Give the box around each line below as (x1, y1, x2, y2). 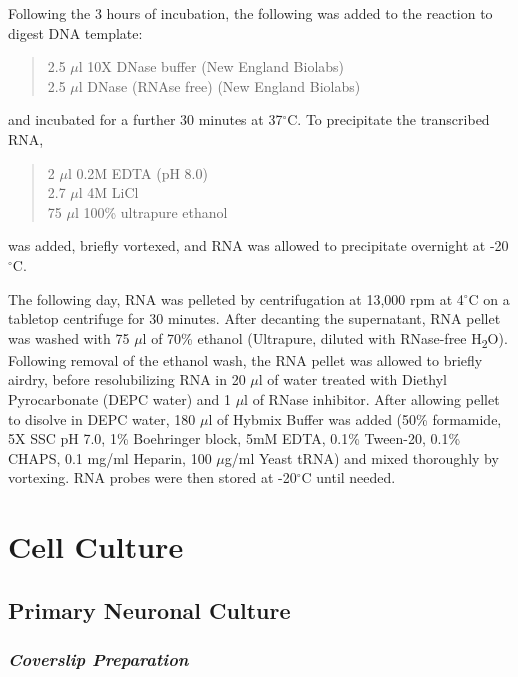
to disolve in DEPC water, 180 (8, 408, 196, 429)
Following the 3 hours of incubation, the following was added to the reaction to (8, 3, 493, 23)
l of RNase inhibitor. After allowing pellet (244, 389, 500, 410)
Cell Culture (8, 526, 184, 567)
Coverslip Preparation (8, 647, 189, 672)
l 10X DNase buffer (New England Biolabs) (78, 56, 345, 77)
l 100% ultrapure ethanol (74, 201, 228, 222)
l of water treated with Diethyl (258, 369, 447, 390)
